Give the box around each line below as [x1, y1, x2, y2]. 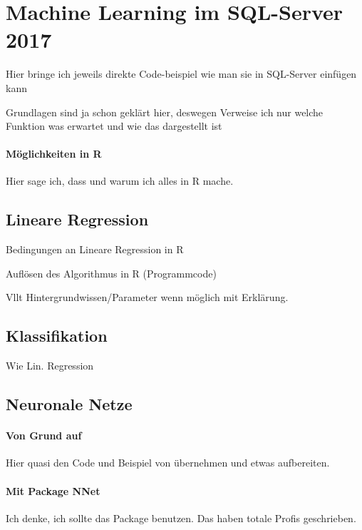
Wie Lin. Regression [6, 358, 94, 373]
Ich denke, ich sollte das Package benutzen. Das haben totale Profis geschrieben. [6, 510, 356, 525]
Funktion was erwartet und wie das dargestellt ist [6, 118, 222, 133]
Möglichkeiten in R [6, 146, 102, 161]
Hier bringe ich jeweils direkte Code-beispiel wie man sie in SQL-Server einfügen [6, 66, 357, 81]
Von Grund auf [6, 428, 82, 443]
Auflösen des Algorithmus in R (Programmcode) [6, 265, 217, 280]
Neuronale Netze [6, 393, 133, 415]
